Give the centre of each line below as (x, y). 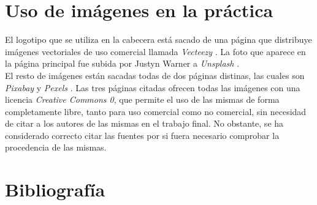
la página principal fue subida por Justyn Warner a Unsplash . (122, 63)
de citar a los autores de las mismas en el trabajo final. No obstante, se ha (144, 123)
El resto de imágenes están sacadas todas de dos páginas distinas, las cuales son (155, 75)
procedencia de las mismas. (56, 147)
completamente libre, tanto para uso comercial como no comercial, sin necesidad (156, 111)
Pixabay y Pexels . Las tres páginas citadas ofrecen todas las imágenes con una (153, 87)
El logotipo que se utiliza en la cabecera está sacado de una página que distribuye (158, 39)
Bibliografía (55, 189)
